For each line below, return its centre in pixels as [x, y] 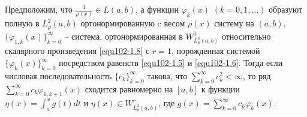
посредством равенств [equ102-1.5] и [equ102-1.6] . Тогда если [171, 63]
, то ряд [257, 75]
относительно [246, 36]
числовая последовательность [58, 75]
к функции [220, 88]
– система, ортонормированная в [124, 36]
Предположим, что [39, 9]
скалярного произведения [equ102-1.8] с [77, 51]
